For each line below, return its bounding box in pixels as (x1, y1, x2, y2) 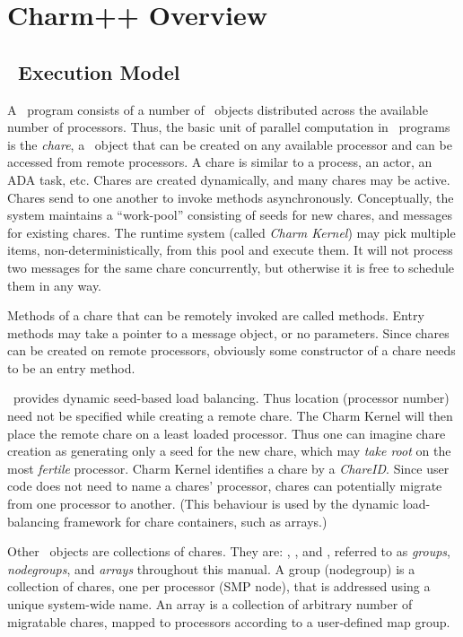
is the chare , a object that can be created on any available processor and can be (7, 135, 452, 153)
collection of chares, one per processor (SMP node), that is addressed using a (7, 577, 431, 596)
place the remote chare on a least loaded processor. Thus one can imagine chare (7, 423, 446, 442)
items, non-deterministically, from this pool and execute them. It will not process (7, 240, 453, 259)
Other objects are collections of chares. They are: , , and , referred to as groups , (7, 542, 450, 561)
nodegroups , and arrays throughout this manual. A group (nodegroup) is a (7, 559, 415, 578)
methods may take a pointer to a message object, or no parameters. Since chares (7, 323, 450, 342)
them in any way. (7, 275, 101, 294)
